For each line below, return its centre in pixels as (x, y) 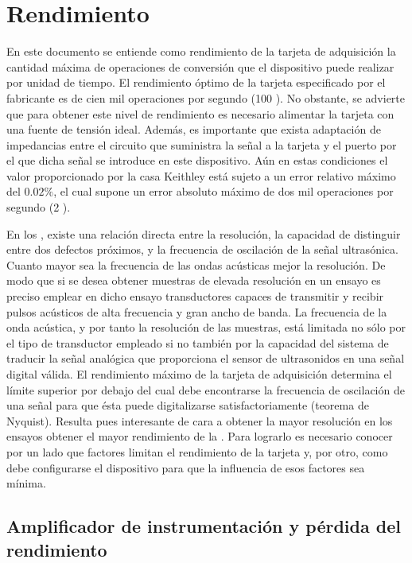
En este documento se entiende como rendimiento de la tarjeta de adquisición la (201, 51)
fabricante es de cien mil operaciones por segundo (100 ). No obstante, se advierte (206, 97)
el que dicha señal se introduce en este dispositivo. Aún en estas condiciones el (197, 160)
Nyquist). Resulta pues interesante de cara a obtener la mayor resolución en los (200, 420)
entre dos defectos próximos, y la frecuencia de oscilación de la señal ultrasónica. (202, 249)
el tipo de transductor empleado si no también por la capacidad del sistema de (198, 342)
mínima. (26, 483)
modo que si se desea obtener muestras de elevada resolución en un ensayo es (194, 280)
